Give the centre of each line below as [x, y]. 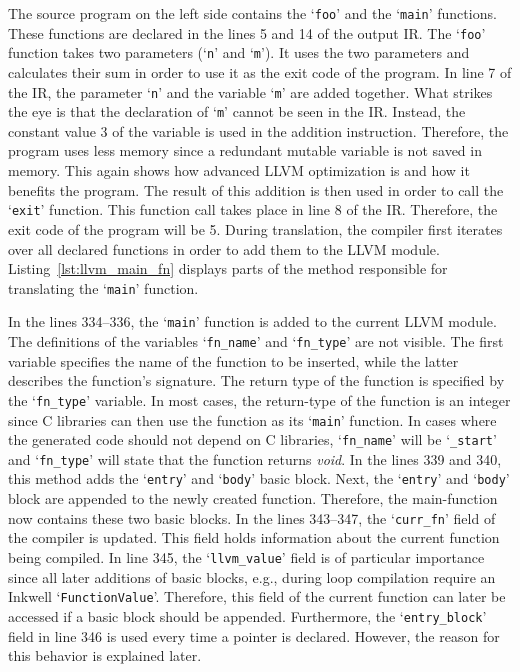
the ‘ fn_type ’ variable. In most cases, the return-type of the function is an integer [259, 399]
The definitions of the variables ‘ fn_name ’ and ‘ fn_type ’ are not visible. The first [256, 341]
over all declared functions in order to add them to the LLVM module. [224, 248]
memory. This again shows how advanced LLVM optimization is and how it [239, 170]
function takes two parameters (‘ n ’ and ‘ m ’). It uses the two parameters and [239, 52]
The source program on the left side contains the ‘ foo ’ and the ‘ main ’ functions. [252, 13]
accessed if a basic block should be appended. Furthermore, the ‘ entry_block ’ [247, 615]
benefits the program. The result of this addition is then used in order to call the [256, 189]
